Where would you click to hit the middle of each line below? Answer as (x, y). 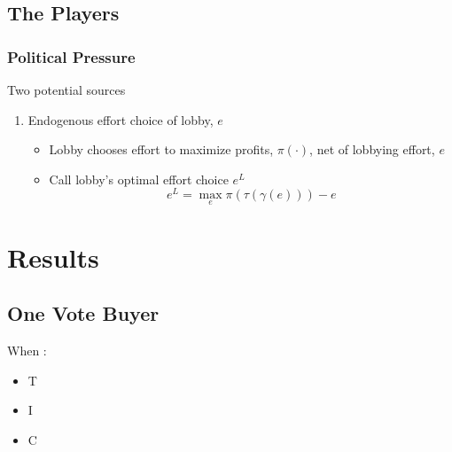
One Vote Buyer (83, 313)
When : (27, 351)
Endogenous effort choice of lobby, (121, 119)
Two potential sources (66, 90)
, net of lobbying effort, (372, 149)
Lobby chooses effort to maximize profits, (161, 149)
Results (53, 257)
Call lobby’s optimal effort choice (139, 179)
